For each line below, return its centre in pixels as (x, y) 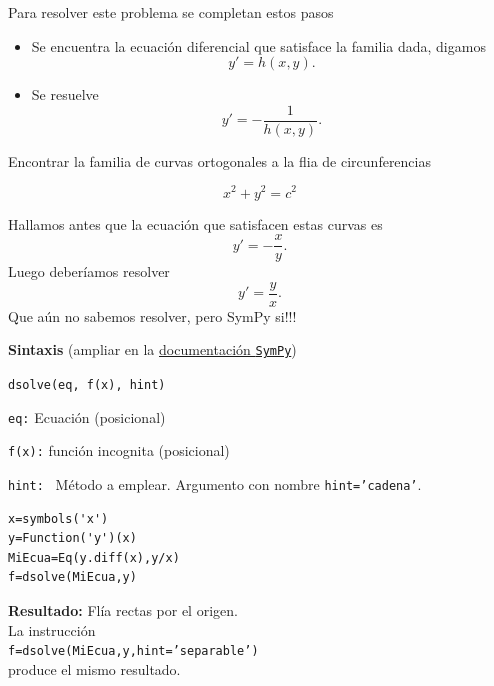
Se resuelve (65, 94)
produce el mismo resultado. (94, 668)
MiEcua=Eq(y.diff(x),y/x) (94, 557)
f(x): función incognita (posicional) (119, 450)
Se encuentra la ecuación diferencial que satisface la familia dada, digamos (258, 45)
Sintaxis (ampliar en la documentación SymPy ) (152, 349)
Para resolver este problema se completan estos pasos (171, 12)
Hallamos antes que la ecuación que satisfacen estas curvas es (195, 223)
